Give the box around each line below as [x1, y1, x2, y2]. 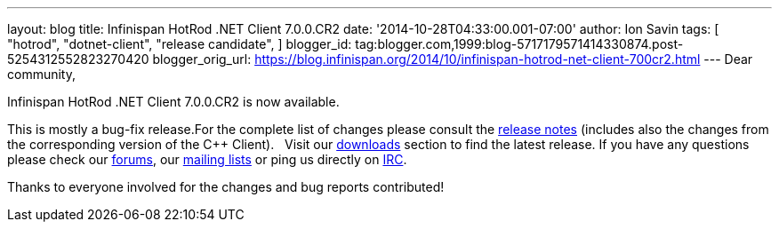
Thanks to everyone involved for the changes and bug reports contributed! [7, 179, 445, 194]
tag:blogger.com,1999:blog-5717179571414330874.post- [355, 36, 684, 51]
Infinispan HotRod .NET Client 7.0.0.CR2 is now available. [7, 94, 340, 109]
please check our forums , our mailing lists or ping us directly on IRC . [7, 152, 407, 167]
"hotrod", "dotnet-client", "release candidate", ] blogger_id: [7, 36, 352, 51]
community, [7, 67, 76, 82]
